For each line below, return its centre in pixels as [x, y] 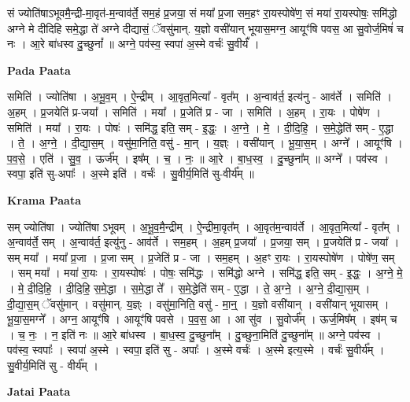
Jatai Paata [39, 391]
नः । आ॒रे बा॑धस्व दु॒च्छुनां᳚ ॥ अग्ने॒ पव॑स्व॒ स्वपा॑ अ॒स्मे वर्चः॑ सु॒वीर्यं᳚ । [133, 44]
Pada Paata [39, 70]
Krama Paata [44, 199]
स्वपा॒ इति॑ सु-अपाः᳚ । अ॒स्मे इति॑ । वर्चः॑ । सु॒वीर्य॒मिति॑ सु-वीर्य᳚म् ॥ [131, 173]
